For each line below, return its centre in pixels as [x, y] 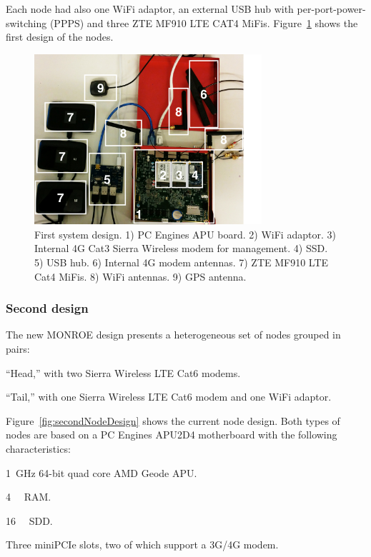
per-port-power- [331, 9]
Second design [47, 308]
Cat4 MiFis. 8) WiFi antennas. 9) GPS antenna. [140, 276]
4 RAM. [29, 497]
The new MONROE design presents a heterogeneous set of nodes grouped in [173, 335]
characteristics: [38, 449]
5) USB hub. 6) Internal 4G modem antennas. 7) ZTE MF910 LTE [182, 262]
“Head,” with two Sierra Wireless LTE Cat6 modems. [123, 372]
